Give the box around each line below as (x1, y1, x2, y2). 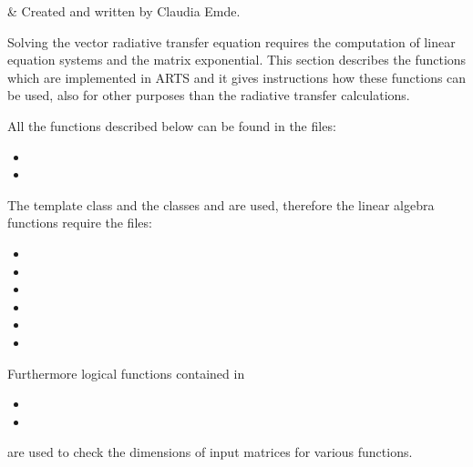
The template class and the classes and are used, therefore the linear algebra (7, 195, 435, 214)
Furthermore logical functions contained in (7, 363, 245, 382)
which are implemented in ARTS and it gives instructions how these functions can (7, 67, 467, 86)
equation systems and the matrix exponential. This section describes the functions (7, 50, 467, 69)
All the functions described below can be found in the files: (7, 116, 336, 135)
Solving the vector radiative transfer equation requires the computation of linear (7, 32, 456, 51)
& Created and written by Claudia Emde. (7, 2, 241, 20)
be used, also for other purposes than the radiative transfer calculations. (7, 86, 410, 105)
